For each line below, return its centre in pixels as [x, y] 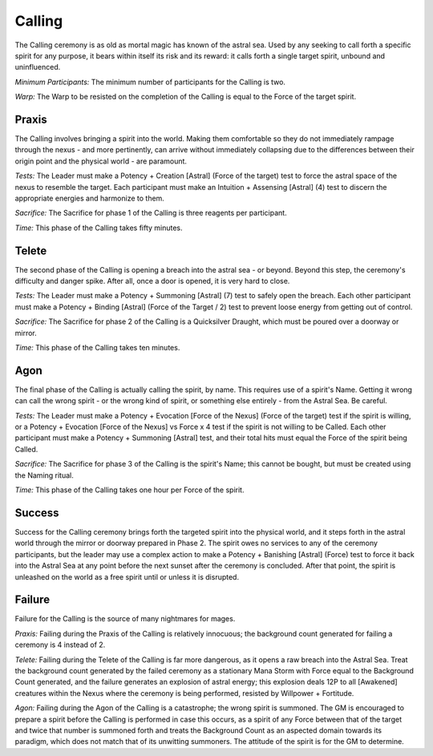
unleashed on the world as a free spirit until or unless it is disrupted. [127, 576]
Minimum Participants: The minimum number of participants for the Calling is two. [150, 82]
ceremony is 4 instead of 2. [60, 645]
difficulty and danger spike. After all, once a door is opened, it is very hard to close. [152, 281]
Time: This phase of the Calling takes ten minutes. [97, 348]
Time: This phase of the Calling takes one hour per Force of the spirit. [129, 490]
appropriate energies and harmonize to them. [89, 198]
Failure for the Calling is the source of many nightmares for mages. [125, 619]
